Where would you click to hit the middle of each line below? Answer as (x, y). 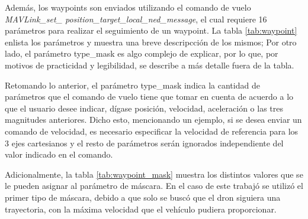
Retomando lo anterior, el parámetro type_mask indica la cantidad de (132, 85)
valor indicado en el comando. (59, 154)
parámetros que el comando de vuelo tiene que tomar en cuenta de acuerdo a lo (149, 97)
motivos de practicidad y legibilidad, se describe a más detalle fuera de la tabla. (150, 65)
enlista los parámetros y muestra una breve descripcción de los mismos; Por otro (151, 42)
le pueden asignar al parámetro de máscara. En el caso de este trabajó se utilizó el (154, 186)
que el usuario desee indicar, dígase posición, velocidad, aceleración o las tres (144, 108)
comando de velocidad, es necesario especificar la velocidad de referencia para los (152, 131)
